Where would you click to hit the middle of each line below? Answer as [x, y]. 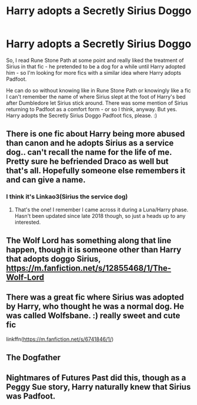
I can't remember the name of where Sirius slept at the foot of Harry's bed [96, 97]
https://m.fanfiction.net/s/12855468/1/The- [89, 268]
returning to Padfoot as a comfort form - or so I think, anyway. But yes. [92, 109]
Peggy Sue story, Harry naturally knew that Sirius [98, 387]
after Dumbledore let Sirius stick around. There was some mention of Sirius [97, 103]
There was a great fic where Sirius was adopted [95, 298]
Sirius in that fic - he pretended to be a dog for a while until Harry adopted [96, 67]
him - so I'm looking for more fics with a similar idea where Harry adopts [94, 72]
